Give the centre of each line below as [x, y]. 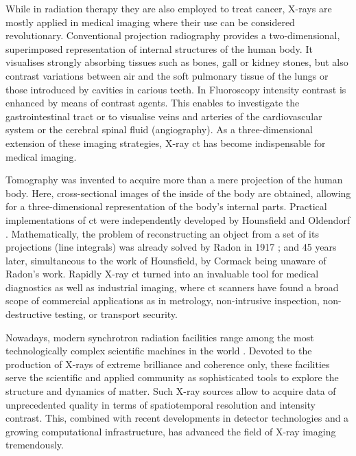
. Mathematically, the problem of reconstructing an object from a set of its [162, 233]
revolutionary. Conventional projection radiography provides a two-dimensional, [173, 35]
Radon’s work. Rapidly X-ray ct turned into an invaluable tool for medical [162, 274]
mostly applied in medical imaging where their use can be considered [150, 22]
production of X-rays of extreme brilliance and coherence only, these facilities [168, 364]
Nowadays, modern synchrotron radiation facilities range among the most [160, 337]
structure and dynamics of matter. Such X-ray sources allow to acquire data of [171, 391]
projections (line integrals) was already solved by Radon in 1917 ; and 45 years [171, 247]
